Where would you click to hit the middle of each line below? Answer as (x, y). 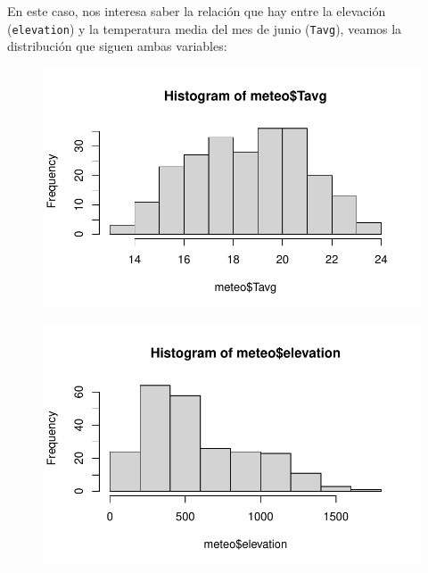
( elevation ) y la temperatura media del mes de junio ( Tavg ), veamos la (205, 28)
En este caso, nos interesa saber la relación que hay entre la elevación (197, 11)
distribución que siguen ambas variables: (117, 46)
